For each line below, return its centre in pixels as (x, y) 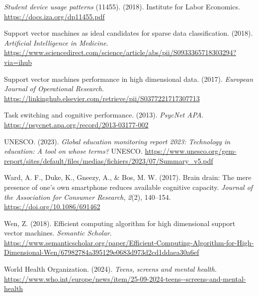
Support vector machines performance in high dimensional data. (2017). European (129, 79)
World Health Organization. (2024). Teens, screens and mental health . (110, 269)
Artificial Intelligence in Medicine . (56, 42)
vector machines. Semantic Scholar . (58, 233)
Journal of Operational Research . (54, 89)
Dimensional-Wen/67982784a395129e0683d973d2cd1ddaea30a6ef (102, 252)
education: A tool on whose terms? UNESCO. (73, 151)
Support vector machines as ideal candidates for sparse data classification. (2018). (129, 33)
